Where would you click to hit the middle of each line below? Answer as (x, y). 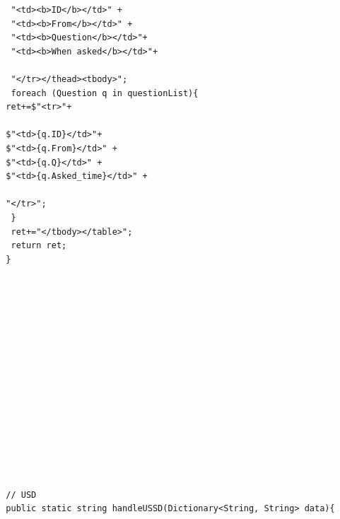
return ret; (39, 246)
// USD (21, 495)
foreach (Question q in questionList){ (105, 93)
